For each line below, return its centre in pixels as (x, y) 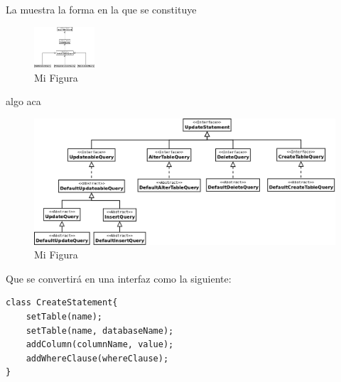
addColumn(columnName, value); (100, 345)
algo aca (23, 101)
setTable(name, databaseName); (100, 331)
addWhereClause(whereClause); (97, 358)
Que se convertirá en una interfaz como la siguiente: (119, 278)
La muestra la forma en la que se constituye (101, 9)
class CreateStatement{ (62, 303)
